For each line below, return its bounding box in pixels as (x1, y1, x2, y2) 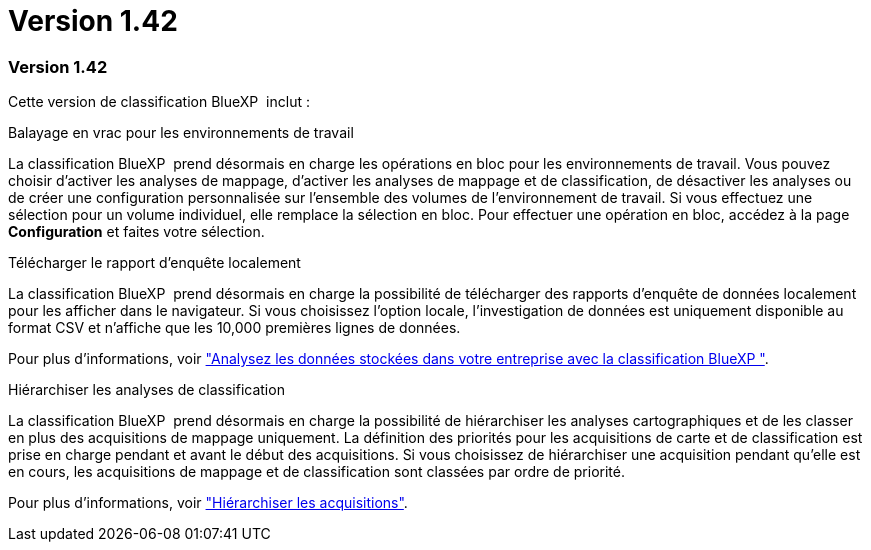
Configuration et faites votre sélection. (8, 223, 265, 241)
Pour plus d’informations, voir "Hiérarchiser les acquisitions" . (8, 494, 408, 512)
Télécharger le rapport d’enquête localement (8, 254, 301, 272)
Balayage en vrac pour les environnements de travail (8, 124, 354, 142)
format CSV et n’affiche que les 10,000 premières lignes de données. (8, 319, 461, 337)
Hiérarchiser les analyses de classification (8, 381, 285, 399)
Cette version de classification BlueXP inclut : (8, 93, 310, 111)
